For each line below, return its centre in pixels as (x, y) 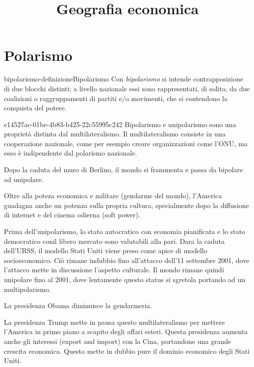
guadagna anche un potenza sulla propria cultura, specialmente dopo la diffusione (127, 205)
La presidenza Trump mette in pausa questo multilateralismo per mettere (114, 322)
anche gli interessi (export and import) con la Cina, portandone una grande (118, 341)
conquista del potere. (35, 108)
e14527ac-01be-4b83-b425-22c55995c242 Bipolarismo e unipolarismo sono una (120, 124)
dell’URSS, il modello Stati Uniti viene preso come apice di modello (106, 250)
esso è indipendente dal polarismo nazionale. (71, 153)
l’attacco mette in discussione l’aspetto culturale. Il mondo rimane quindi (114, 270)
